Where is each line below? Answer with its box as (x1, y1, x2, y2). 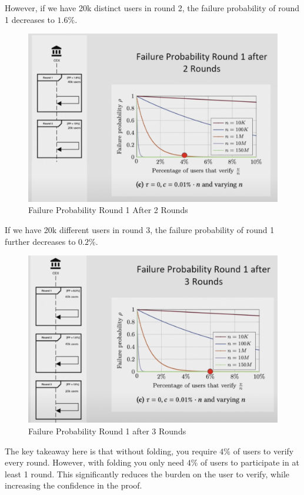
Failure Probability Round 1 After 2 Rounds (28, 204, 188, 216)
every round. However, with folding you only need (5, 456, 185, 469)
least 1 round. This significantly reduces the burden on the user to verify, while (5, 467, 289, 480)
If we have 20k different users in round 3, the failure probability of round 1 (5, 224, 275, 236)
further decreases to (5, 235, 76, 247)
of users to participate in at (201, 456, 299, 469)
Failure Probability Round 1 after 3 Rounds (28, 424, 186, 437)
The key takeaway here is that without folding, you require (5, 444, 217, 457)
